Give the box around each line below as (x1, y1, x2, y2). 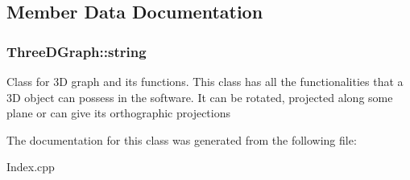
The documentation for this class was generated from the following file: (6, 131, 357, 148)
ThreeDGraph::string (6, 41, 147, 61)
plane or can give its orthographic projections (6, 104, 230, 121)
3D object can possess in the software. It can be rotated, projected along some (6, 88, 393, 105)
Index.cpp (6, 158, 55, 175)
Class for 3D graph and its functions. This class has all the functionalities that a (6, 73, 404, 89)
